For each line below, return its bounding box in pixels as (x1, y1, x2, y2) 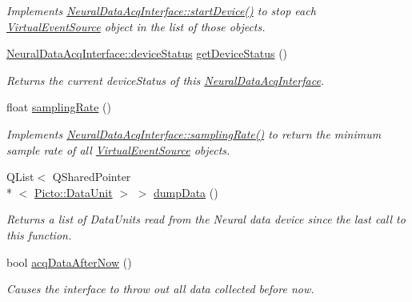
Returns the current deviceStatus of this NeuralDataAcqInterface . (6, 71, 325, 88)
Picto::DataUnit (34, 183, 113, 200)
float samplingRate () (6, 99, 111, 115)
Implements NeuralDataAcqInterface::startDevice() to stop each (6, 2, 316, 18)
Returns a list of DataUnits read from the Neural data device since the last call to (6, 211, 406, 228)
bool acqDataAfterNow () (6, 253, 132, 270)
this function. (6, 226, 72, 243)
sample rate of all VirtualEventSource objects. (6, 141, 230, 158)
